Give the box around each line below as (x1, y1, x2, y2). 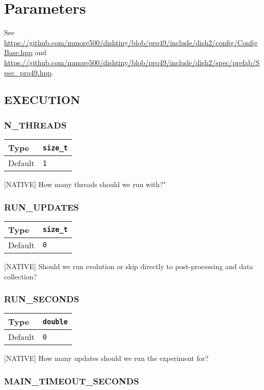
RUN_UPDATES (4, 200, 79, 213)
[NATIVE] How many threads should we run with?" (4, 179, 166, 190)
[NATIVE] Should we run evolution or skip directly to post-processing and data (4, 261, 253, 271)
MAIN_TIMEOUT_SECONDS (4, 374, 139, 387)
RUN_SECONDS (4, 293, 80, 305)
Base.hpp (4, 47, 33, 58)
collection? (4, 271, 37, 281)
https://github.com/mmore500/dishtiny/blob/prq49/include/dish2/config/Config (4, 37, 258, 47)
